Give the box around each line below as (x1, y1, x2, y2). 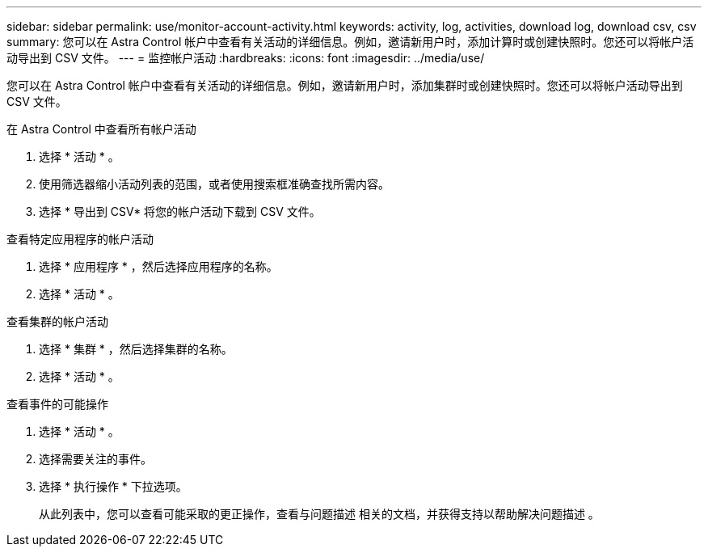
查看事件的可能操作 (6, 397, 108, 411)
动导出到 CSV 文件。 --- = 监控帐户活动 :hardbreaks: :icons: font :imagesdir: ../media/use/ (6, 51, 485, 65)
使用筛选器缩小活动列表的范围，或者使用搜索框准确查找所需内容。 (39, 177, 390, 191)
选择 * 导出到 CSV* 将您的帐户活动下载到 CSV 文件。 (39, 205, 321, 218)
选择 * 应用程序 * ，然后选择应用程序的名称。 (39, 260, 278, 273)
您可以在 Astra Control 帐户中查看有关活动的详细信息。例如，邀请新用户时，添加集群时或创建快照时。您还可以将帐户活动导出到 (6, 78, 683, 92)
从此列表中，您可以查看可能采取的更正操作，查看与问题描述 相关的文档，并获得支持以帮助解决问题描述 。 (39, 507, 600, 521)
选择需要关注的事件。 (39, 452, 152, 466)
